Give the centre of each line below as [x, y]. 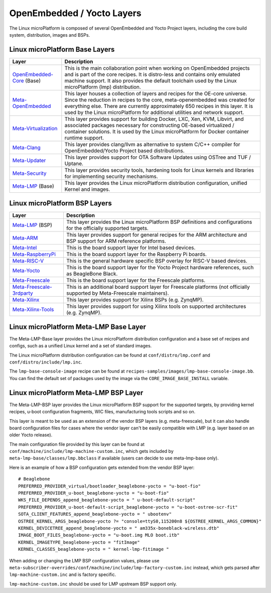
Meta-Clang [26, 147]
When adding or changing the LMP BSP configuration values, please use [84, 560]
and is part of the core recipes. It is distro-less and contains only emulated [152, 74]
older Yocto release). [31, 435]
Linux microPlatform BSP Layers [61, 203]
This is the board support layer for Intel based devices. [131, 248]
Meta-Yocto [26, 271]
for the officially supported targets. [107, 228]
